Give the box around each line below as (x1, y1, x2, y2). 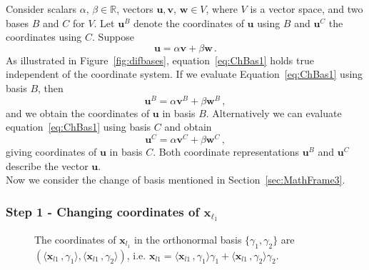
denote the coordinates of (133, 15, 244, 30)
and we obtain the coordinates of (6, 105, 150, 120)
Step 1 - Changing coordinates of (6, 202, 200, 220)
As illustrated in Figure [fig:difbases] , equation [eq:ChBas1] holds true (6, 52, 314, 67)
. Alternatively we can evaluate (206, 105, 342, 120)
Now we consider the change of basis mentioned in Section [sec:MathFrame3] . (6, 172, 345, 187)
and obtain (164, 119, 212, 134)
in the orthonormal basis (134, 231, 242, 246)
